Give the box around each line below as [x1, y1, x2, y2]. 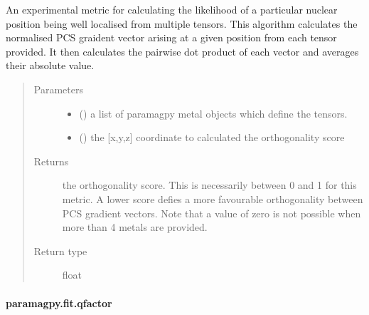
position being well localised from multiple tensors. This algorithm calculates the [6, 16, 358, 31]
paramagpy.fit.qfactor [6, 295, 112, 310]
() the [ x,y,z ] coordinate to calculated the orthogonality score [79, 130, 345, 145]
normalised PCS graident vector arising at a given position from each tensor [6, 30, 337, 45]
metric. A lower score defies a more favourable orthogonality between [62, 191, 363, 206]
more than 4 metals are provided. [62, 220, 208, 234]
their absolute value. [6, 58, 95, 73]
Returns [33, 153, 69, 168]
